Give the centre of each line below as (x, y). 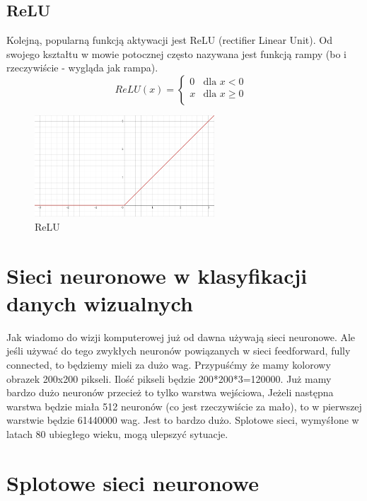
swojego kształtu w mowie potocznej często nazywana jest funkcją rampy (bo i (176, 53)
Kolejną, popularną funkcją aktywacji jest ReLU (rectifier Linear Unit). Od (169, 40)
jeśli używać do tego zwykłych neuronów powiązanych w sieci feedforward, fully (179, 351)
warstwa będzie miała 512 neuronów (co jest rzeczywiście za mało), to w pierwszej (184, 406)
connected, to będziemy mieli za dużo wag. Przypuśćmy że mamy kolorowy (169, 365)
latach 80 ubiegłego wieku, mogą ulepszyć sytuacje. (117, 434)
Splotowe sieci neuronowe (133, 482)
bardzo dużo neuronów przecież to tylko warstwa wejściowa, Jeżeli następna (170, 392)
